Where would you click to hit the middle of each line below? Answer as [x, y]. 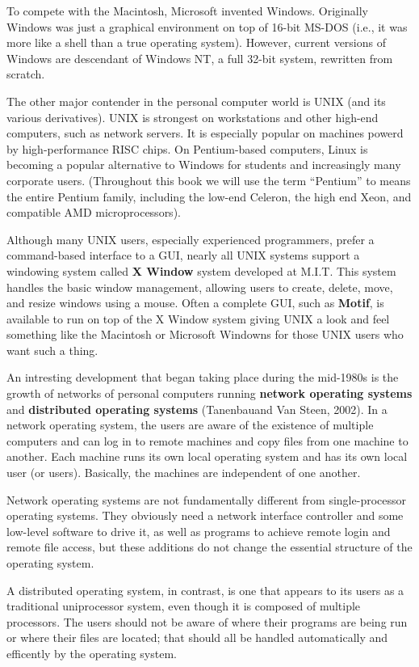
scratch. [26, 74]
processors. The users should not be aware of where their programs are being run [207, 621]
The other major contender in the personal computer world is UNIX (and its [196, 101]
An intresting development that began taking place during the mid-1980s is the [203, 377]
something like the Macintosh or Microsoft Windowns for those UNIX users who [205, 334]
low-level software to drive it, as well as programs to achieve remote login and [199, 531]
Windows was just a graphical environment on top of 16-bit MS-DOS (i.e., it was [207, 26]
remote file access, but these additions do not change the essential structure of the [209, 547]
